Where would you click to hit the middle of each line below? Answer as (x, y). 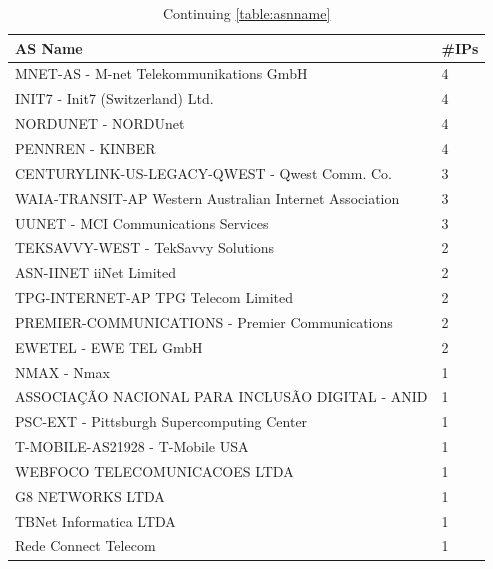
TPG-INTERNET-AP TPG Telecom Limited (154, 297)
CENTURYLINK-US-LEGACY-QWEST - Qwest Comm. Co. (203, 172)
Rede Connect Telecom (85, 545)
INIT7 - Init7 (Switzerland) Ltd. (114, 98)
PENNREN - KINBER (85, 147)
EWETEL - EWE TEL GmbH (109, 346)
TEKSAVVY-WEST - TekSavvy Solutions (145, 247)
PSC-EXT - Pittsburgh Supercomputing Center (161, 421)
